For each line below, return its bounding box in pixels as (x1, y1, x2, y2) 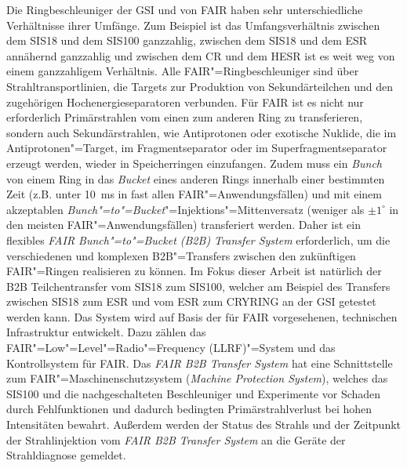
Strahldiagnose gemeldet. (6, 447, 126, 463)
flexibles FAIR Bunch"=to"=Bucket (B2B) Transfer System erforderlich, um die (6, 231, 391, 248)
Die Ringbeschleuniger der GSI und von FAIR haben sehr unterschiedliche (6, 2, 363, 17)
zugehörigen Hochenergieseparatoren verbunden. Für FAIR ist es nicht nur (6, 93, 364, 110)
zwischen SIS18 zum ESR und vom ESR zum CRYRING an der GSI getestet (6, 293, 376, 310)
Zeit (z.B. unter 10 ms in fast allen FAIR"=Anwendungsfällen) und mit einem (6, 186, 382, 202)
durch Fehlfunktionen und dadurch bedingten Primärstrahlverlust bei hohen (6, 401, 372, 417)
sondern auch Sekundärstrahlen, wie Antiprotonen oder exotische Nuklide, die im (6, 124, 397, 140)
